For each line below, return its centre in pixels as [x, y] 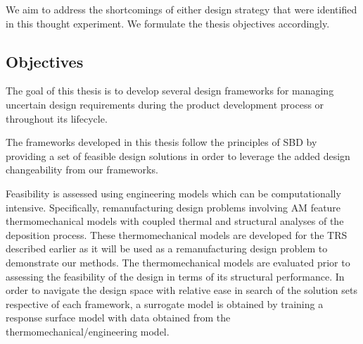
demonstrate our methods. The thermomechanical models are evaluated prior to [178, 262]
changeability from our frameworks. [82, 170]
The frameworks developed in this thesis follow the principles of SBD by [161, 142]
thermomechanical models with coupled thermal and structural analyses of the [175, 221]
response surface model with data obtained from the [118, 318]
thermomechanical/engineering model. [88, 331]
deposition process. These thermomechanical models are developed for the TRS [177, 234]
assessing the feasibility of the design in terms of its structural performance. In [175, 276]
